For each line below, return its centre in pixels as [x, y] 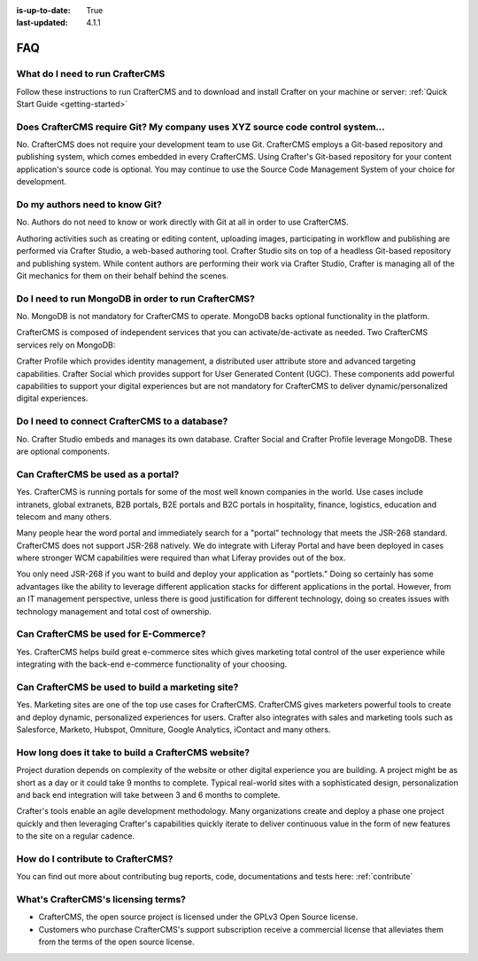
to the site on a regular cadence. [76, 836]
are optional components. [63, 451]
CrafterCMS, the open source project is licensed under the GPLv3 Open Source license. [198, 917]
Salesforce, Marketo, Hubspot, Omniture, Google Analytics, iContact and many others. [173, 730]
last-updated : [42, 23]
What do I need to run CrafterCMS [91, 74]
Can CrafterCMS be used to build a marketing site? [127, 687]
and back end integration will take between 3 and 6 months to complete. [148, 795]
